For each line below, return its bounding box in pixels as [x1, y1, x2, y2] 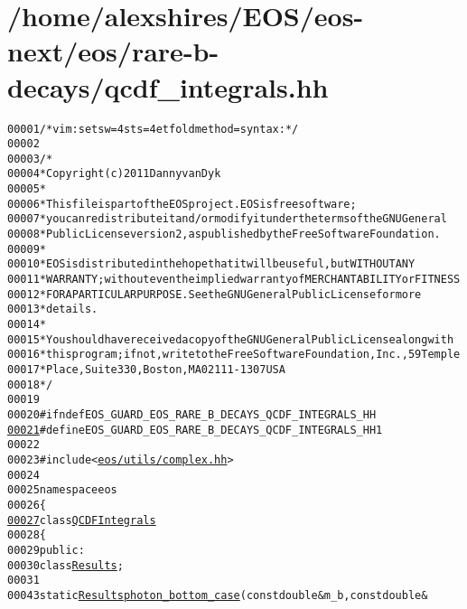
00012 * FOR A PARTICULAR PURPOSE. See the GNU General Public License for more [7, 287, 422, 301]
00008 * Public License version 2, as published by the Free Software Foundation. [7, 228, 441, 241]
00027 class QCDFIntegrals [7, 513, 156, 527]
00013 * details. [7, 303, 98, 316]
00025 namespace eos [7, 483, 117, 497]
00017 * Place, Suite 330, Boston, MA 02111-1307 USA [7, 363, 285, 376]
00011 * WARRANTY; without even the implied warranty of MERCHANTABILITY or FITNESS [7, 273, 461, 286]
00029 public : [7, 543, 85, 557]
